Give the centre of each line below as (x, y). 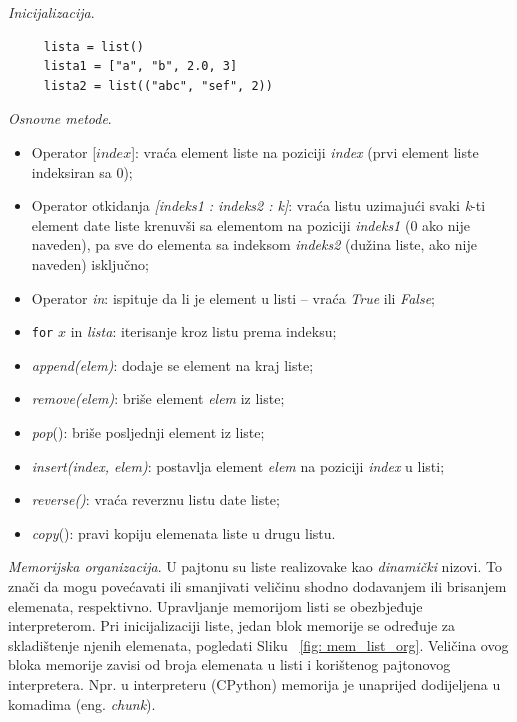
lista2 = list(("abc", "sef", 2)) (158, 85)
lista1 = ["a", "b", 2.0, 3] (140, 66)
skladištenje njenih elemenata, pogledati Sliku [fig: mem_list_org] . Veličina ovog (258, 644)
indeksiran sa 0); (82, 171)
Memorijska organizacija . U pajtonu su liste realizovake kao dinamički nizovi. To (255, 566)
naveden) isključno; (90, 263)
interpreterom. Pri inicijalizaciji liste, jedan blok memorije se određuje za (232, 625)
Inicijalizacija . (51, 12)
